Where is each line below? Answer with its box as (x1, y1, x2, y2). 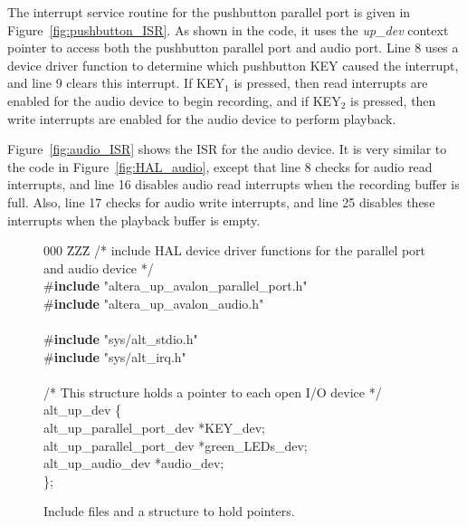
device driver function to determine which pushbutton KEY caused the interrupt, (7, 55, 459, 74)
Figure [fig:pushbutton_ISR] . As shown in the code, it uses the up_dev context (7, 20, 449, 39)
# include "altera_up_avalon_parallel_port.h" (43, 276, 308, 295)
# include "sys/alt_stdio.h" (43, 330, 198, 349)
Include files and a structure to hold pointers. (43, 502, 295, 521)
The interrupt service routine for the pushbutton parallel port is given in (7, 3, 411, 21)
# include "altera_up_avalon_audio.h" (43, 293, 264, 312)
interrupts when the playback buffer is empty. (7, 210, 261, 229)
